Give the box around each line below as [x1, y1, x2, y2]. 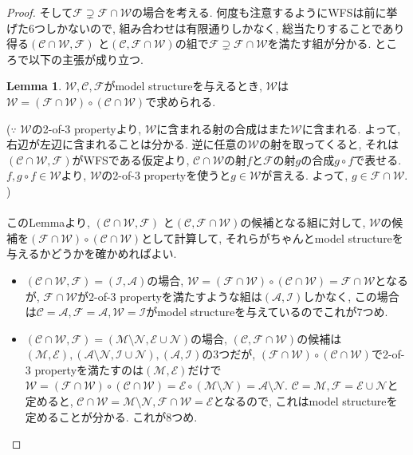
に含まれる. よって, [301, 120, 401, 136]
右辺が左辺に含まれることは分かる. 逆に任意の [6, 136, 248, 152]
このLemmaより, [6, 214, 90, 231]
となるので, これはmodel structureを [213, 393, 398, 409]
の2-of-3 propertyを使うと [101, 167, 231, 184]
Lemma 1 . [6, 77, 62, 94]
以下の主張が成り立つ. [28, 50, 144, 67]
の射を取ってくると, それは [258, 136, 399, 152]
